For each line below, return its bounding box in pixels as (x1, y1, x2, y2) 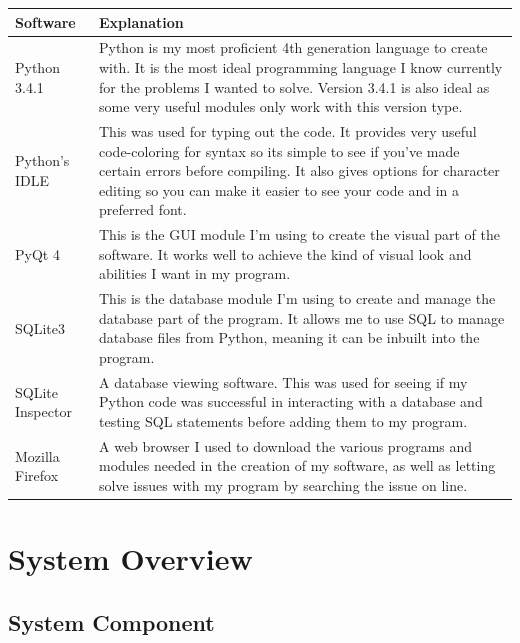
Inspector (15, 401, 72, 422)
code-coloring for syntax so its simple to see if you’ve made (99, 140, 460, 161)
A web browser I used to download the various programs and (99, 435, 473, 456)
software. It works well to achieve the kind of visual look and (99, 243, 472, 264)
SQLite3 (15, 317, 65, 338)
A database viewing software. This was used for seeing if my (99, 371, 468, 392)
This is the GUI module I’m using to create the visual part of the (99, 224, 501, 245)
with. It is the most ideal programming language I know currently (99, 56, 503, 77)
